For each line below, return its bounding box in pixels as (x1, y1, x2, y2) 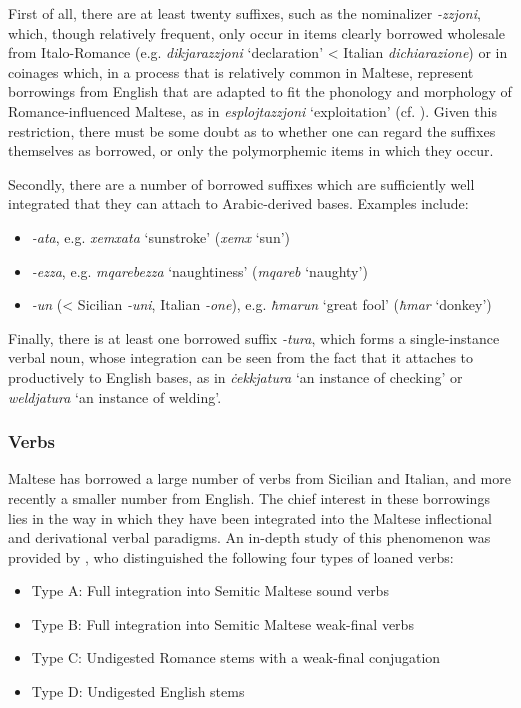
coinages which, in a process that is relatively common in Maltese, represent (8, 61, 474, 82)
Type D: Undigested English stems (31, 681, 245, 702)
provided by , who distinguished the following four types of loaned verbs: (8, 546, 454, 567)
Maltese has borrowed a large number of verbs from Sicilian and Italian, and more (8, 468, 511, 489)
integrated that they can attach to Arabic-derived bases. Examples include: (8, 193, 469, 214)
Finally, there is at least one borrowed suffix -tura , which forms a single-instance (8, 327, 500, 348)
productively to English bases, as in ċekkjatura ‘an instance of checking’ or (8, 366, 463, 387)
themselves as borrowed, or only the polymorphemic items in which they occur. (8, 140, 494, 161)
